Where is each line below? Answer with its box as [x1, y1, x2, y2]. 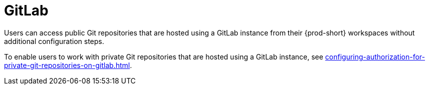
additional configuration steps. [4, 36, 105, 45]
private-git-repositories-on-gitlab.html [4, 60, 130, 69]
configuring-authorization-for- [325, 52, 425, 61]
